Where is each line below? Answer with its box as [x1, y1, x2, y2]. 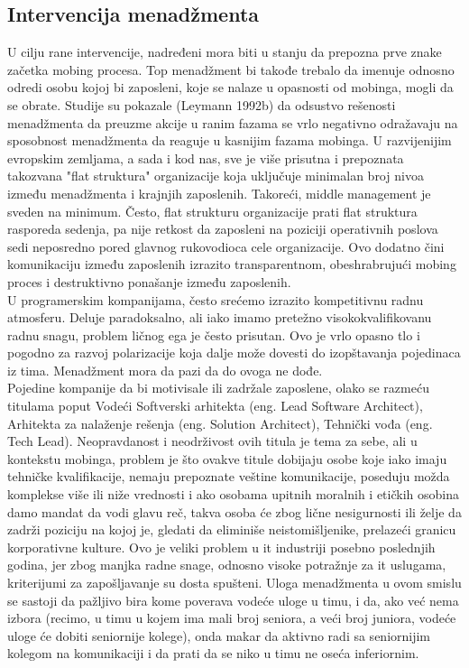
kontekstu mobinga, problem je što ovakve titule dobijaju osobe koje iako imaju [7, 449, 447, 468]
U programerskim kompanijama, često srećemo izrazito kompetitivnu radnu [7, 290, 424, 309]
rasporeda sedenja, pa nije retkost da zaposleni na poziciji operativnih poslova [7, 219, 438, 238]
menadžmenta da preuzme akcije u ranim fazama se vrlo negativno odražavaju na [7, 113, 458, 132]
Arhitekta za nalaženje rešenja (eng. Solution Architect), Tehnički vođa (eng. [7, 413, 433, 432]
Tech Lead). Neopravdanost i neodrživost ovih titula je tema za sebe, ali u [7, 431, 418, 450]
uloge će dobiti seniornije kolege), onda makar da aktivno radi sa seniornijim [7, 626, 431, 645]
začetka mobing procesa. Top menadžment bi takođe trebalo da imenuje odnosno [7, 60, 455, 79]
